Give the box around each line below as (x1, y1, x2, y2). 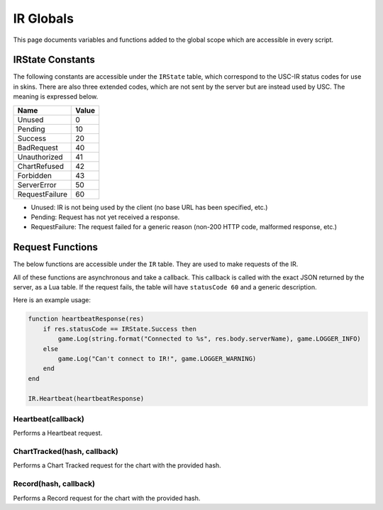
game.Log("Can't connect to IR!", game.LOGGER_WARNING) (57, 355, 257, 363)
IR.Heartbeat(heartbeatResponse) (28, 394, 145, 402)
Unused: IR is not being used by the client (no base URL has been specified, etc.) (30, 203, 268, 211)
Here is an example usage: (13, 296, 91, 304)
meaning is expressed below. (13, 92, 99, 101)
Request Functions (13, 241, 99, 253)
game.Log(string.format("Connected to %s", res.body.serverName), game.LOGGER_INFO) (57, 335, 361, 343)
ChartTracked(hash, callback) (13, 447, 118, 457)
